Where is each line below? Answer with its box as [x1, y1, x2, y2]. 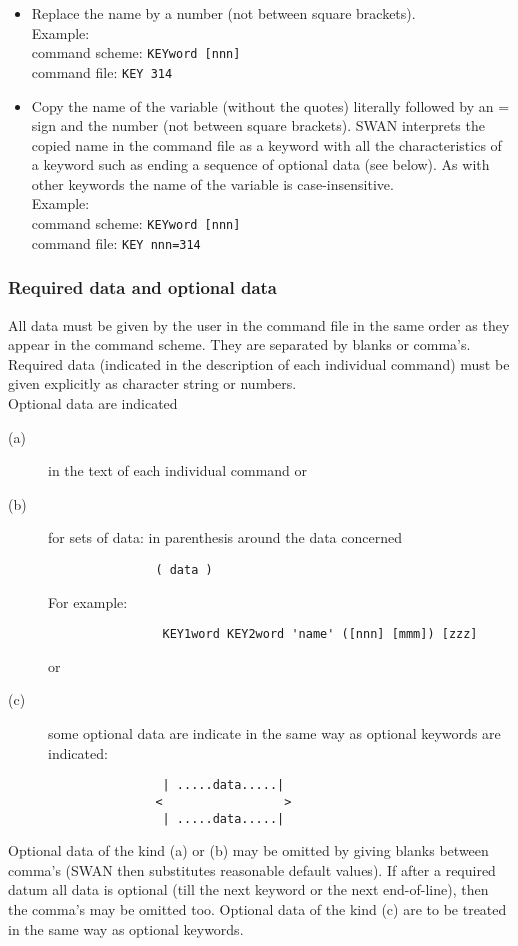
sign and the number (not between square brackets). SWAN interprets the [31, 115, 485, 136]
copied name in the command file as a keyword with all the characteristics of [31, 134, 502, 155]
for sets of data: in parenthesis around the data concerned [48, 527, 402, 548]
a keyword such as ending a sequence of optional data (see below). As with [31, 154, 490, 175]
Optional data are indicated [8, 392, 178, 413]
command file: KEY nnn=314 [31, 232, 201, 253]
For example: [48, 591, 128, 612]
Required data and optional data [8, 275, 278, 300]
